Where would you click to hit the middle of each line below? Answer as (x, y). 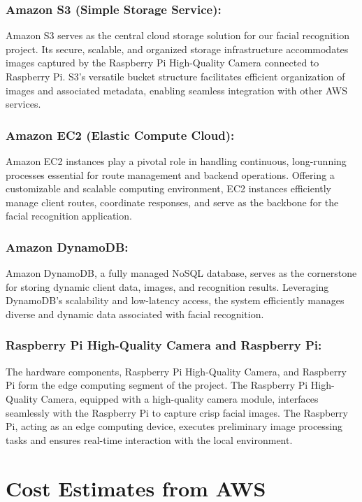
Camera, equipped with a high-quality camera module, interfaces (180, 398)
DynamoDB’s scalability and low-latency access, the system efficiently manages (175, 300)
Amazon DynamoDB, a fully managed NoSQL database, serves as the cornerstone (181, 273)
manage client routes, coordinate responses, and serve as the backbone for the (172, 202)
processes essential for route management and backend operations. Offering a (170, 174)
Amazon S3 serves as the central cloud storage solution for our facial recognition (178, 35)
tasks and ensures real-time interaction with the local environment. (149, 439)
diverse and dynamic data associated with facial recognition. (135, 314)
